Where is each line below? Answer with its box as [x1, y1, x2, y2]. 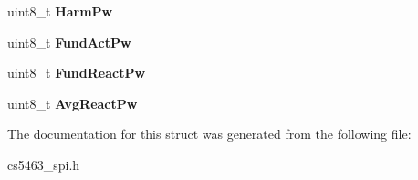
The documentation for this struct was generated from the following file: [7, 124, 412, 143]
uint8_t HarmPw [7, 2, 113, 20]
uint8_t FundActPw [7, 32, 131, 51]
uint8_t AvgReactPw [7, 93, 138, 112]
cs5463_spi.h [7, 154, 80, 174]
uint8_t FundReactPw [7, 63, 146, 82]
